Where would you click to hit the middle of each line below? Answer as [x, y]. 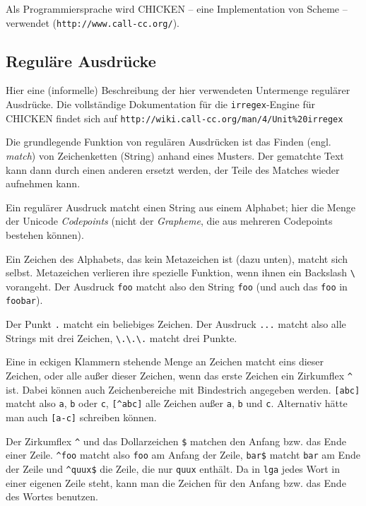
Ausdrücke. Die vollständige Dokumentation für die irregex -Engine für [160, 104]
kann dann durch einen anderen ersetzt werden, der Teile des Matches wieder [173, 169]
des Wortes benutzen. [52, 496]
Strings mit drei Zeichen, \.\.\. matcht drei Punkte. [122, 337]
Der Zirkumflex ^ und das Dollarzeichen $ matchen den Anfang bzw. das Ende [176, 441]
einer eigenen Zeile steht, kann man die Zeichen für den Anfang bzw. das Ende [176, 482]
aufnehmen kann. [43, 183]
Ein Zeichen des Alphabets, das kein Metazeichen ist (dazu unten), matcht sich [177, 258]
